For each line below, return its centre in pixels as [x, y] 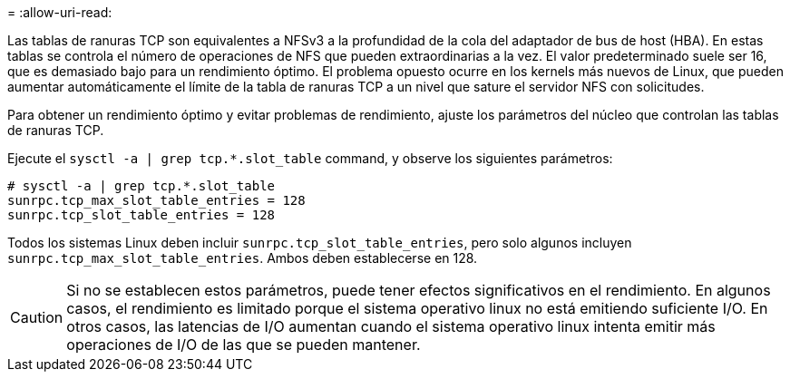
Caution [37, 317]
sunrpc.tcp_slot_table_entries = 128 [141, 215]
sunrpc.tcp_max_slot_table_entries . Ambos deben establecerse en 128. [243, 258]
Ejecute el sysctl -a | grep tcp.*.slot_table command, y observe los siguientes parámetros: [310, 158]
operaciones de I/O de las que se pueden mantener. [244, 345]
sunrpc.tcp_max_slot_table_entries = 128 [156, 200]
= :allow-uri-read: [60, 12]
